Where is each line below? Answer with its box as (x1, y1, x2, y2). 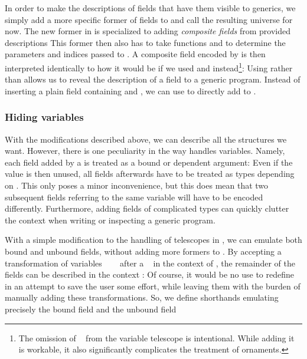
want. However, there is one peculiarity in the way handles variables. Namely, (5, 144, 285, 157)
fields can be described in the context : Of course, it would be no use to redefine (5, 268, 295, 281)
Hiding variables (5, 110, 84, 124)
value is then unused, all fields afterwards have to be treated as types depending (5, 167, 295, 180)
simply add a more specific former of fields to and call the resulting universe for (5, 13, 293, 25)
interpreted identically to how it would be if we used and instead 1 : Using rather (5, 60, 293, 74)
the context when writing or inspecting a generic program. (5, 213, 215, 226)
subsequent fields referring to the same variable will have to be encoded (5, 190, 263, 203)
